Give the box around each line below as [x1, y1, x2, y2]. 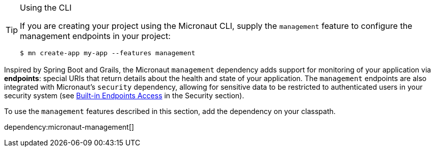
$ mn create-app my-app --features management [20, 49, 196, 57]
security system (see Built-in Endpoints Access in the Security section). [4, 91, 244, 100]
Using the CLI [20, 3, 72, 13]
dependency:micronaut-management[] [4, 123, 134, 131]
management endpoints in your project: [20, 31, 171, 41]
